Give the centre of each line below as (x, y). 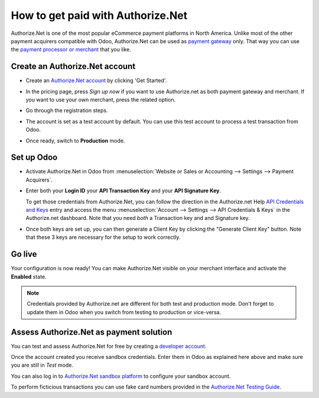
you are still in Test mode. (42, 365)
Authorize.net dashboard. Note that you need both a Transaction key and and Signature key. (138, 218)
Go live (24, 254)
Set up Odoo (34, 158)
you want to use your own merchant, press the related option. (101, 100)
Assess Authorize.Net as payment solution (92, 332)
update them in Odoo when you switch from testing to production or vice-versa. (124, 312)
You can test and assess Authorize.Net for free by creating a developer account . (109, 346)
